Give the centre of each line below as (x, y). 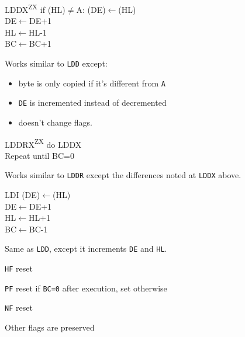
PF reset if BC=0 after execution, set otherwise (86, 288)
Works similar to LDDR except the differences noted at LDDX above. (123, 175)
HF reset (19, 268)
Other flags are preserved (50, 327)
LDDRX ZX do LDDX (43, 143)
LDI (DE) (23, 195)
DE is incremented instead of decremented (92, 103)
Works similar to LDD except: (56, 63)
